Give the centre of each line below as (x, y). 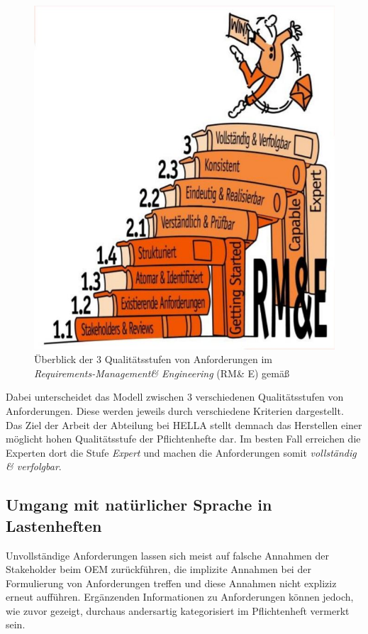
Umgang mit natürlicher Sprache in (139, 505)
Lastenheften (54, 525)
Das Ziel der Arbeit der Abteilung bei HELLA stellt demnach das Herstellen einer (184, 424)
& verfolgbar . (34, 466)
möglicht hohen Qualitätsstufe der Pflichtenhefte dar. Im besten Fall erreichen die (183, 439)
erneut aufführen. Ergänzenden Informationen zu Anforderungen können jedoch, (180, 597)
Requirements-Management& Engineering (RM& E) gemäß (162, 373)
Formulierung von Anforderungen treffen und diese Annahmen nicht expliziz (171, 583)
